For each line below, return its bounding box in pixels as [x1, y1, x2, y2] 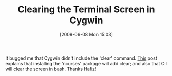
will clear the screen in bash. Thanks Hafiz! [5, 66, 97, 72]
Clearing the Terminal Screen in [17, 4, 155, 15]
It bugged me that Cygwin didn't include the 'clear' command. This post [5, 55, 158, 61]
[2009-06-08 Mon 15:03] [60, 31, 113, 37]
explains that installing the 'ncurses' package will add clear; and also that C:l [5, 60, 167, 66]
